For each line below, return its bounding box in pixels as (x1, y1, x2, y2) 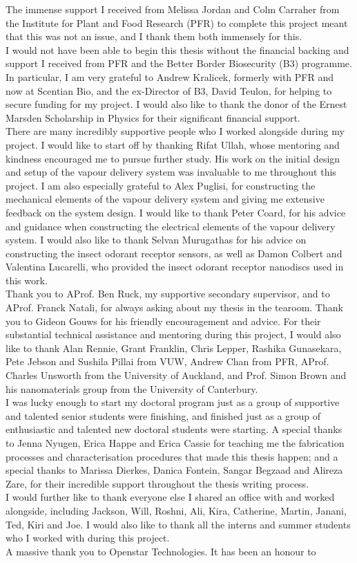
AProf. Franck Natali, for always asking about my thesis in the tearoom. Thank (6, 300, 343, 315)
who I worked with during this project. (6, 530, 170, 545)
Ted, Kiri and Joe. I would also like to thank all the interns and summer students (6, 517, 351, 531)
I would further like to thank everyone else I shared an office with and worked (6, 490, 335, 504)
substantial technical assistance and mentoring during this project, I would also (6, 327, 341, 342)
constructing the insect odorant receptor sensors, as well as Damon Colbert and (6, 246, 342, 260)
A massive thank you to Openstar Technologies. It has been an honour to (6, 544, 316, 558)
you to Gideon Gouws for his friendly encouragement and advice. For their (6, 313, 321, 328)
